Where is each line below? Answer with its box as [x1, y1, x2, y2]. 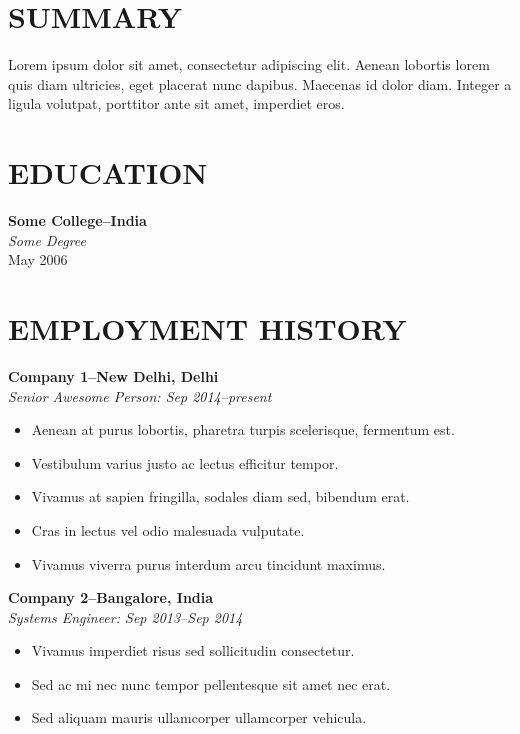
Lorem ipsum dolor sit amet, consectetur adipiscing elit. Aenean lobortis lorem [8, 54, 490, 75]
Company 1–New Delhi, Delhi [8, 365, 219, 386]
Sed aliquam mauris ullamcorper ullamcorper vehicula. [31, 707, 367, 728]
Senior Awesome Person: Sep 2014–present [8, 385, 272, 406]
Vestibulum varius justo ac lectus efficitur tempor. [31, 452, 339, 473]
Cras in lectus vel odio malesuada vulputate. [31, 519, 305, 540]
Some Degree [8, 229, 87, 250]
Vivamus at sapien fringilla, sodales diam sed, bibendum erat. [31, 486, 410, 507]
